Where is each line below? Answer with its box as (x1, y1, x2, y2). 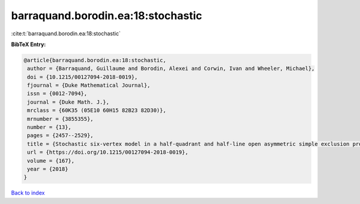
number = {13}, (27, 124, 72, 131)
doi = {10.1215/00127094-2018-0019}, (27, 74, 138, 80)
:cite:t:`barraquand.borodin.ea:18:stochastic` (11, 30, 121, 37)
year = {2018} (27, 166, 68, 172)
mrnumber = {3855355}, (27, 115, 94, 122)
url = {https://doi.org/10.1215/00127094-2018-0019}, (27, 149, 188, 156)
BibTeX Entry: (11, 41, 46, 48)
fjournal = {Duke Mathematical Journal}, (27, 82, 151, 89)
